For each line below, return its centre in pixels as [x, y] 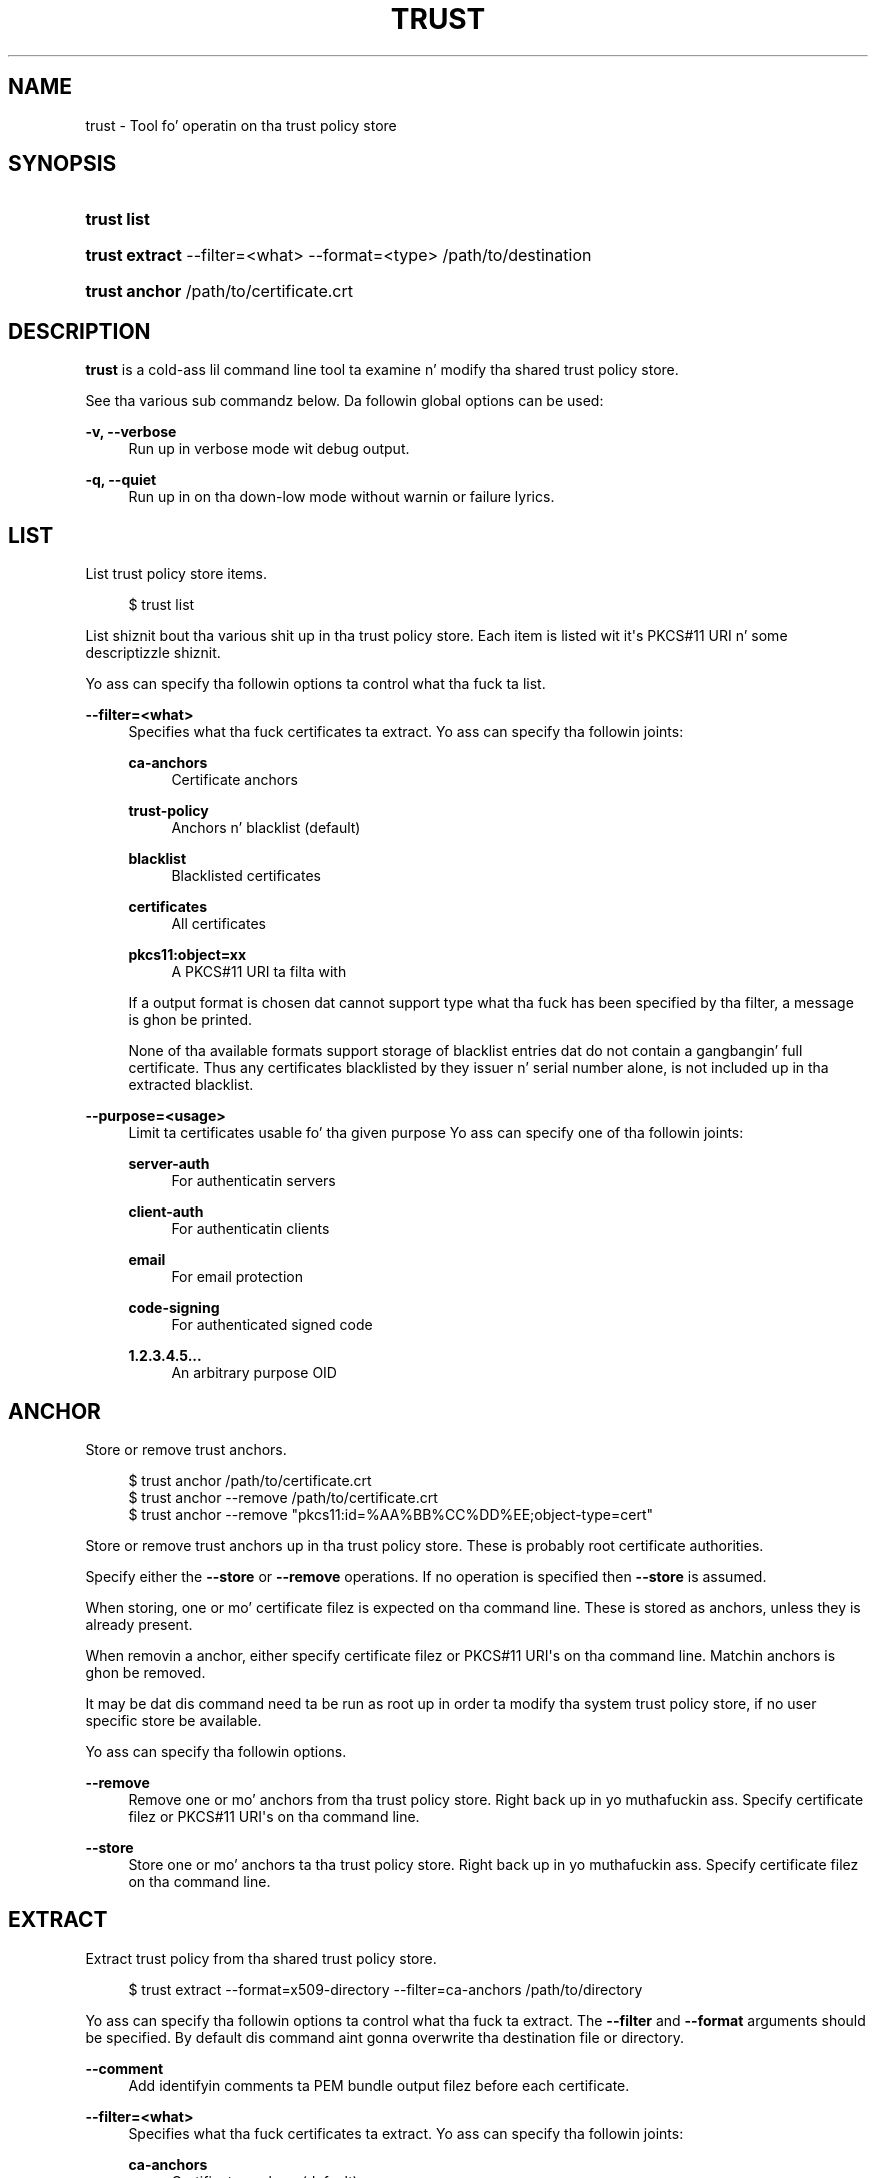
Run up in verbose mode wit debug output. [269, 449]
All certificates [218, 924]
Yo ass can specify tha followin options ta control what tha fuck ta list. [315, 684]
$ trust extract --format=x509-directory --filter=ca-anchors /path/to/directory [385, 1989]
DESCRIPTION [79, 331]
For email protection [237, 1277]
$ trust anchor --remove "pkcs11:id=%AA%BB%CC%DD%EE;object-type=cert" [391, 1514]
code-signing [174, 1308]
